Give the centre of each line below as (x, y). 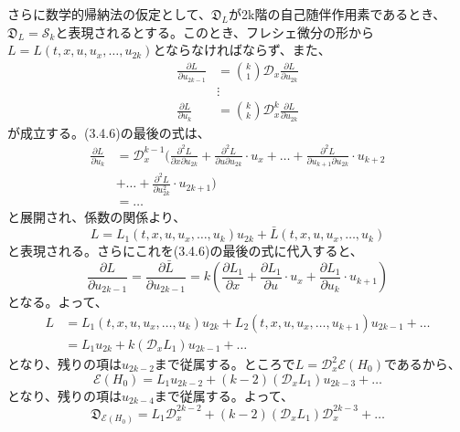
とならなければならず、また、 (242, 50)
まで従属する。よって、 (224, 395)
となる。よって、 (58, 302)
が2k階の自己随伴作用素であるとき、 (337, 14)
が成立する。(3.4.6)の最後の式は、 (109, 132)
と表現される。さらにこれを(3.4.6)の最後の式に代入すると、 (185, 251)
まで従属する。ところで (225, 364)
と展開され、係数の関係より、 (97, 217)
